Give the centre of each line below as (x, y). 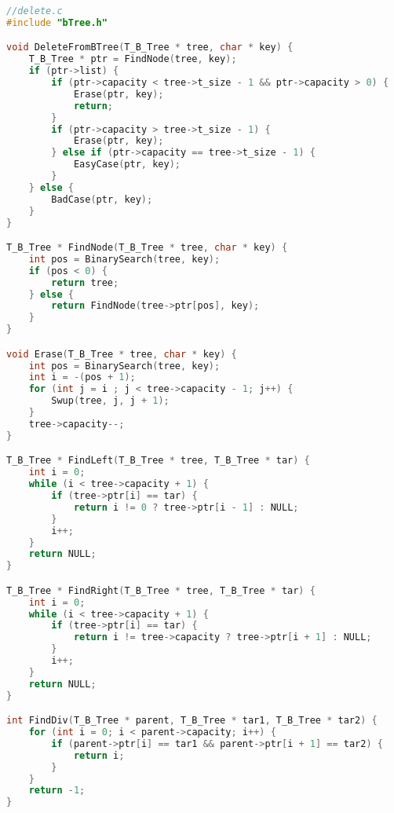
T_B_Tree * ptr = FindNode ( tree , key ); (133, 59)
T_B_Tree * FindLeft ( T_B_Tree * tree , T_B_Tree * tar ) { (158, 461)
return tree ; (85, 282)
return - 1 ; (57, 791)
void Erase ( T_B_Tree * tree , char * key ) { (122, 354)
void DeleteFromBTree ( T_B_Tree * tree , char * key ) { (150, 48)
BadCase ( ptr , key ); (102, 199)
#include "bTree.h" (57, 22)
